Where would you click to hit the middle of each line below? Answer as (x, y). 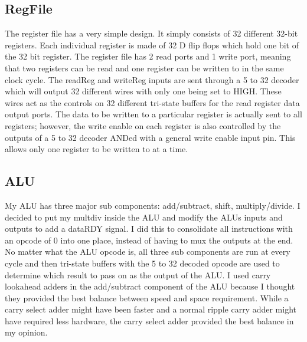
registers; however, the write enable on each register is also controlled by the (143, 125)
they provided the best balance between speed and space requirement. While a (147, 297)
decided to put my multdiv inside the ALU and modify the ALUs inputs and (144, 217)
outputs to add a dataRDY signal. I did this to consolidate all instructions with (149, 228)
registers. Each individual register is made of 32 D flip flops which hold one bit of (152, 45)
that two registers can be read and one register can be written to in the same (144, 68)
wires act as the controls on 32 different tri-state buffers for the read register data (152, 102)
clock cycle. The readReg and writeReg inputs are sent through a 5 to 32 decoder (152, 79)
